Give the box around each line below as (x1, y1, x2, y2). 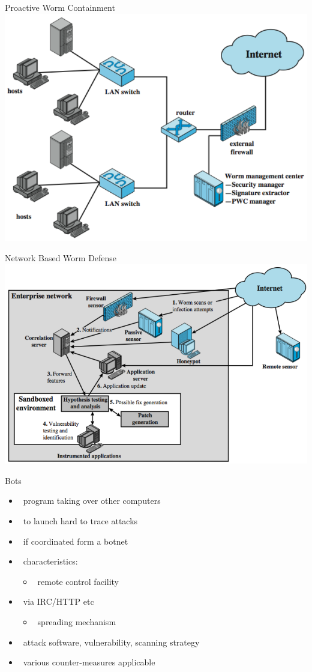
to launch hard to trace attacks (23, 514, 138, 527)
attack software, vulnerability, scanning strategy (23, 635, 200, 648)
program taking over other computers (23, 494, 161, 507)
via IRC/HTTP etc (23, 595, 94, 608)
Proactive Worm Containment (5, 1, 115, 13)
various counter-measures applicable (23, 656, 155, 668)
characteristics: (23, 555, 78, 568)
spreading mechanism (37, 615, 116, 628)
